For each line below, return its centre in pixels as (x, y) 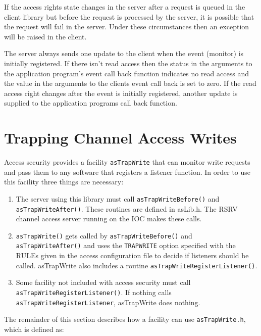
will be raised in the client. (45, 36)
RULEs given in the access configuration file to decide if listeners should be (132, 255)
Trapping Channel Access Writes (120, 138)
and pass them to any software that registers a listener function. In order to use (127, 172)
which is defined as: (34, 329)
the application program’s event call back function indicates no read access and (126, 73)
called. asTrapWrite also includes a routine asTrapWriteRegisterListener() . (137, 265)
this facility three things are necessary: (64, 182)
